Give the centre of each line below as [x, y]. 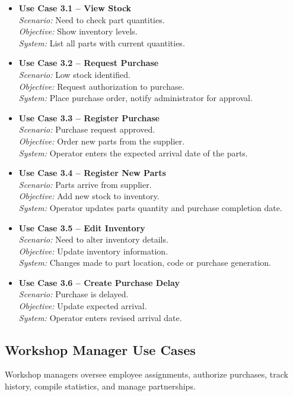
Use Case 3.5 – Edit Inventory [82, 227]
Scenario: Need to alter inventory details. [93, 239]
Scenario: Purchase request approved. [87, 129]
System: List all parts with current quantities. [102, 43]
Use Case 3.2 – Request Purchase [89, 63]
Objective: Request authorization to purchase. [101, 86]
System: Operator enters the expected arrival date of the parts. [133, 153]
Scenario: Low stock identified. [74, 74]
